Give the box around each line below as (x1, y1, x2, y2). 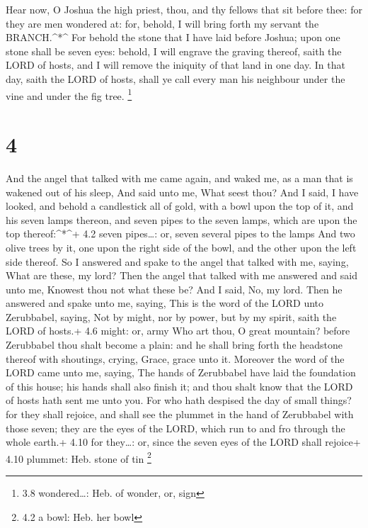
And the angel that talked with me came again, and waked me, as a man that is (6, 170, 353, 185)
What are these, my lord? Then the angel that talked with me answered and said (6, 268, 357, 283)
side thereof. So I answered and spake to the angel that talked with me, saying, (6, 254, 349, 269)
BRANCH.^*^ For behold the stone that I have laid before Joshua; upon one (6, 30, 340, 45)
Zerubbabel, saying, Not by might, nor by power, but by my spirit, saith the (6, 309, 337, 324)
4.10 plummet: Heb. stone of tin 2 (6, 449, 151, 466)
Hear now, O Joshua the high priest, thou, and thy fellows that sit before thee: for (6, 2, 362, 16)
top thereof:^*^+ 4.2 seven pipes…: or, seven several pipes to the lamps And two (6, 226, 355, 241)
